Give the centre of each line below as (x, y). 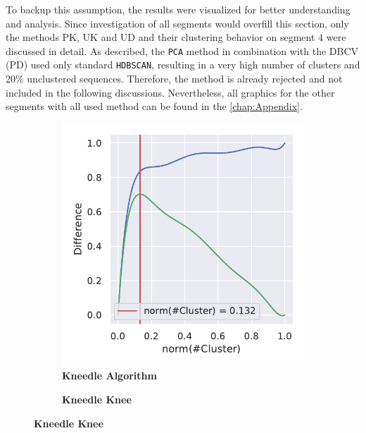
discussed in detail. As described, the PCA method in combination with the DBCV (182, 50)
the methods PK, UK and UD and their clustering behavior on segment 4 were (176, 37)
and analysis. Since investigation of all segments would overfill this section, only (177, 23)
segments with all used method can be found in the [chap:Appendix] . (154, 106)
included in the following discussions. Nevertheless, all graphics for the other (170, 92)
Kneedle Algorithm (109, 376)
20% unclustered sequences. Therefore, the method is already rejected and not (174, 79)
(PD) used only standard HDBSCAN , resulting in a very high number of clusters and (183, 65)
